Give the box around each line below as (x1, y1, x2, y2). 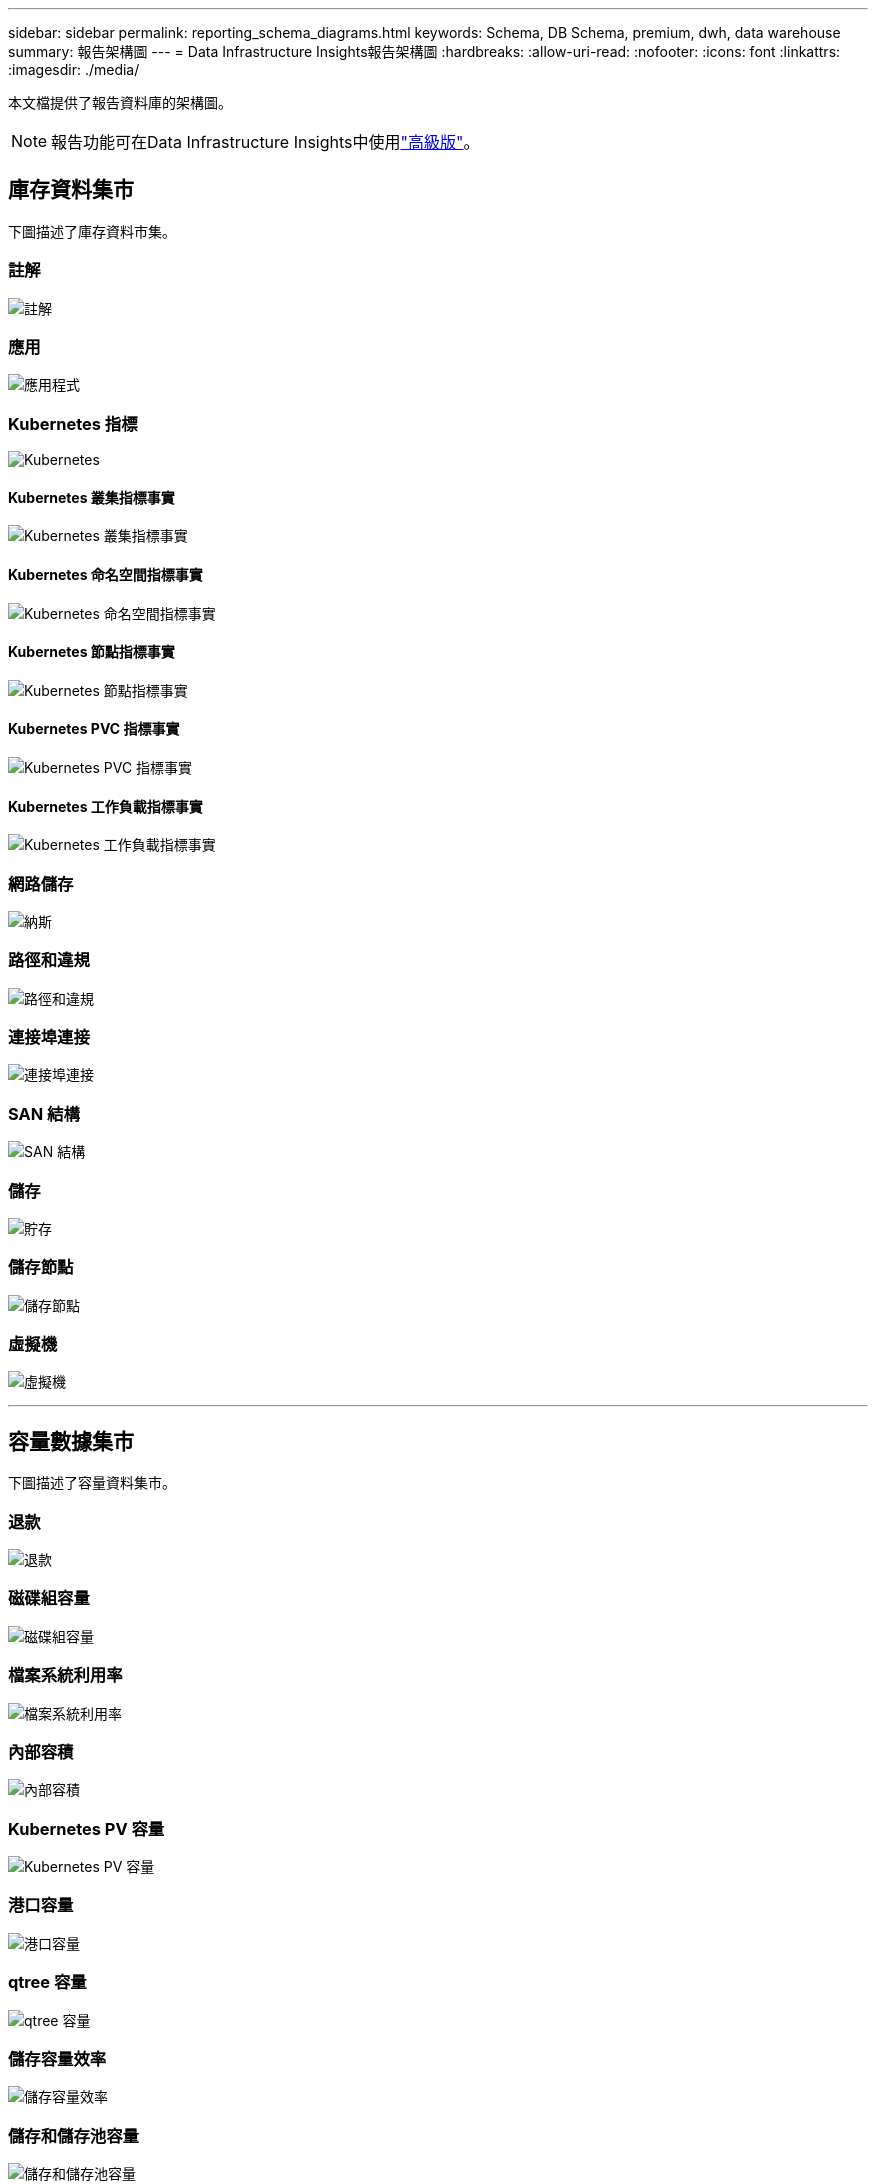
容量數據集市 (8, 1428, 134, 1454)
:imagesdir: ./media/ (8, 61, 140, 78)
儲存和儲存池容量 (8, 2125, 139, 2146)
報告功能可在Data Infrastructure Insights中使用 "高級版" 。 (51, 132, 480, 152)
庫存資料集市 (8, 177, 134, 203)
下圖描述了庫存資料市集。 (8, 222, 176, 240)
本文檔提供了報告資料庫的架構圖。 (8, 94, 232, 111)
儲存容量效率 (8, 2048, 107, 2069)
